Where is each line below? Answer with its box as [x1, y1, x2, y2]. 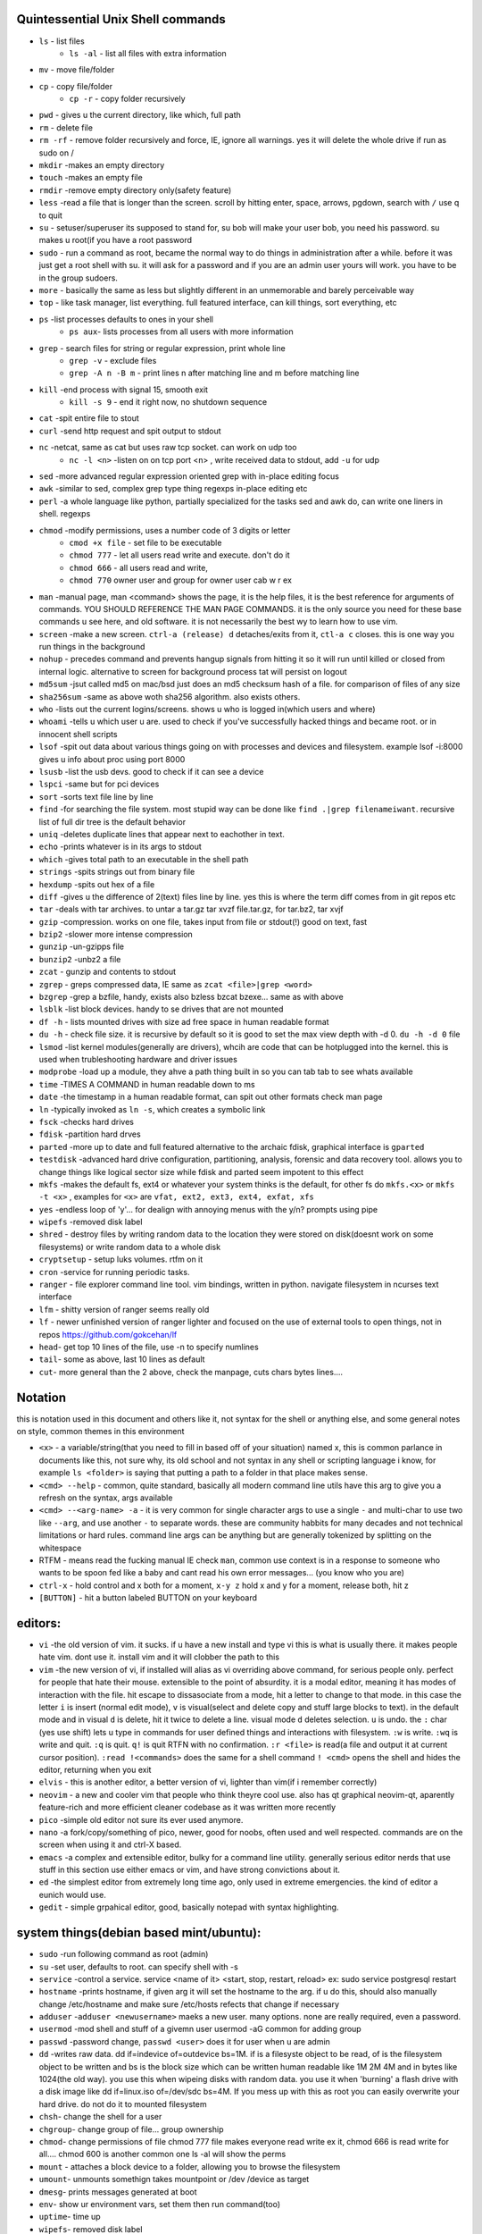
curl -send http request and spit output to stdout [38, 425, 222, 436]
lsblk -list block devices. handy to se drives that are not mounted [38, 1004, 284, 1014]
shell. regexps [38, 508, 91, 519]
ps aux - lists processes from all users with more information [69, 326, 294, 337]
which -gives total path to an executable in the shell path [38, 853, 249, 864]
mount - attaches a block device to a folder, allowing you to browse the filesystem [38, 2161, 341, 2171]
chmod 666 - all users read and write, [69, 562, 209, 573]
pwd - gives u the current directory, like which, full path [38, 110, 241, 121]
